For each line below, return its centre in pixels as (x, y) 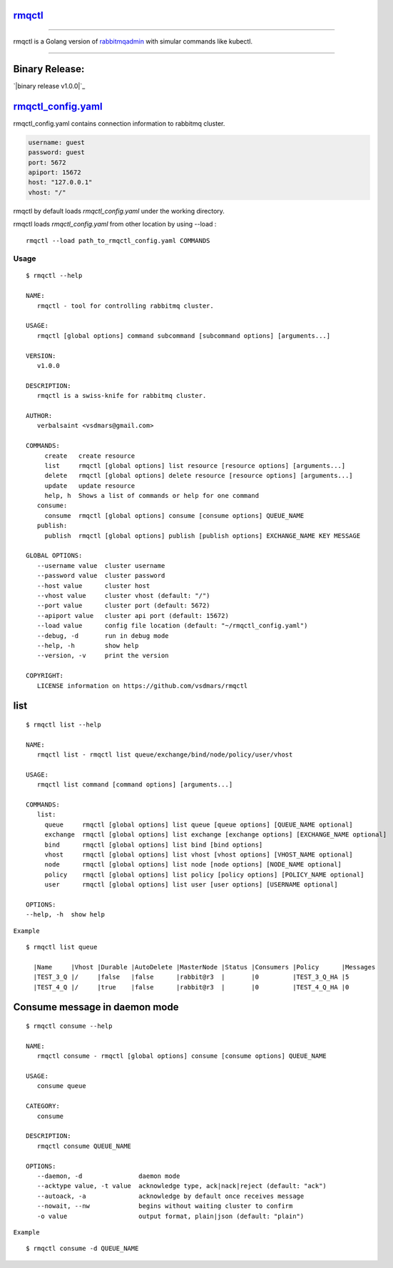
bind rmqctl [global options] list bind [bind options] (154, 844)
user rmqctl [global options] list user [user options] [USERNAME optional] (191, 885)
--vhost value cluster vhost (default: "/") (123, 595)
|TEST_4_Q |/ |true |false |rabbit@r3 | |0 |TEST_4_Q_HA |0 (191, 987)
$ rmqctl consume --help (69, 1026)
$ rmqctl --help (54, 276)
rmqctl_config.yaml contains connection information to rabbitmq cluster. (119, 123)
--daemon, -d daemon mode (108, 1176)
